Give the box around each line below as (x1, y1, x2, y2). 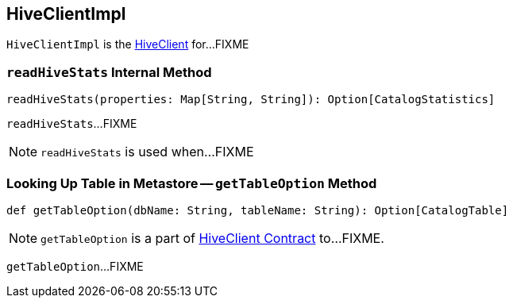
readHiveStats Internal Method (6, 63, 212, 80)
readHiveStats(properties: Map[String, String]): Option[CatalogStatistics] (6, 93, 496, 106)
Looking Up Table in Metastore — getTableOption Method (6, 175, 377, 191)
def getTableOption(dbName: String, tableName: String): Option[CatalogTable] (6, 203, 509, 217)
